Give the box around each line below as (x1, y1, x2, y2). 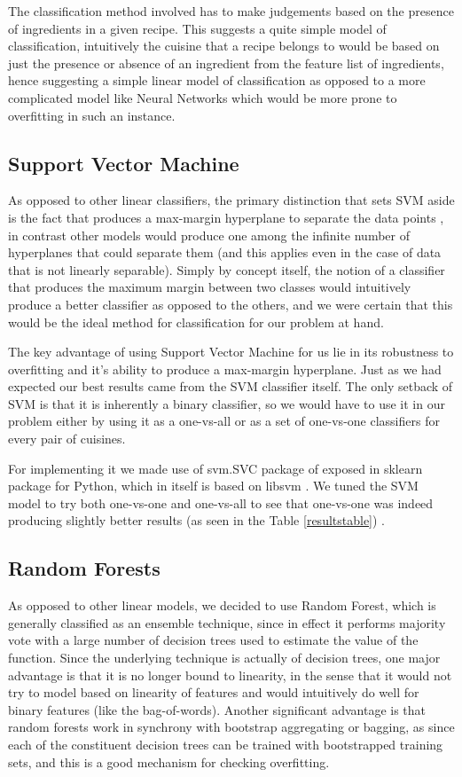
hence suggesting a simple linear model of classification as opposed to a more (8, 71, 426, 90)
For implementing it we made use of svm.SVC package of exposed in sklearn (8, 459, 423, 477)
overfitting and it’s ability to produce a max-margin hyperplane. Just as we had (8, 359, 442, 378)
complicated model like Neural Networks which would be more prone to (8, 88, 397, 106)
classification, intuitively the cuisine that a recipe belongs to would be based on (8, 36, 440, 55)
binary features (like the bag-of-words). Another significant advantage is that (8, 700, 427, 718)
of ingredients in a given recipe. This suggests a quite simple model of (8, 19, 387, 37)
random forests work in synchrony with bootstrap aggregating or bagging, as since (8, 718, 455, 736)
